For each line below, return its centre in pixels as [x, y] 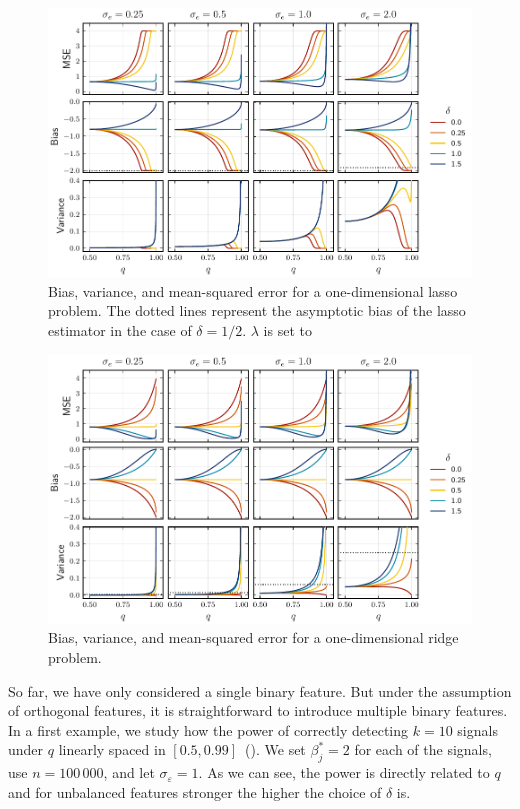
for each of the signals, [423, 749]
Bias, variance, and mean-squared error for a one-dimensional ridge [253, 637]
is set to [287, 329]
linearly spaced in [112, 749]
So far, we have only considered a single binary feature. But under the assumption [260, 690]
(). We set [275, 749]
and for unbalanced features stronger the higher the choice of [195, 791]
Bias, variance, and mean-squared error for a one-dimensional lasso [253, 290]
